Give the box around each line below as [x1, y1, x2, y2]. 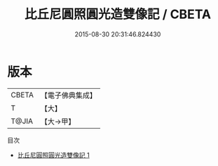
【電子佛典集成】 [40, 90, 97, 100]
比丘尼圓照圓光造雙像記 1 [17, 151, 90, 159]
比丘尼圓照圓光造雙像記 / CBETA [24, 6, 212, 22]
